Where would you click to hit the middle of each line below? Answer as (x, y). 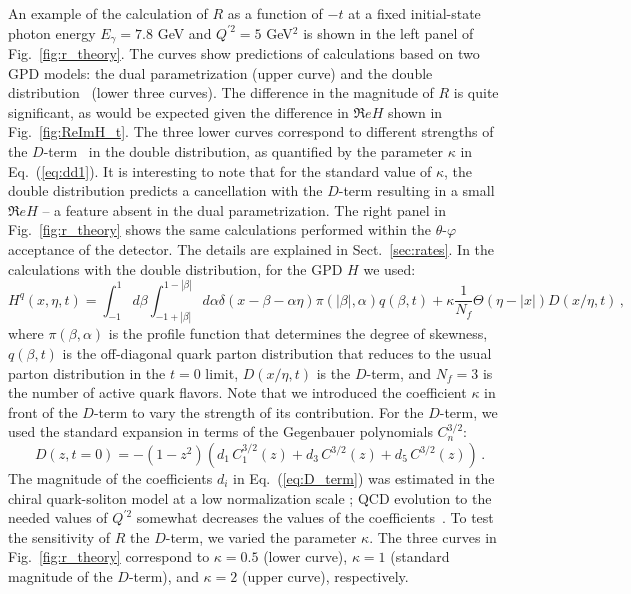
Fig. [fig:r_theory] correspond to (109, 556)
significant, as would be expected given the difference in (178, 111)
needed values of (58, 517)
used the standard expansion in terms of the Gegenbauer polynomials (220, 431)
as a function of (275, 13)
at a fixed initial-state (414, 13)
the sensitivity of (59, 536)
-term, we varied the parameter (261, 536)
